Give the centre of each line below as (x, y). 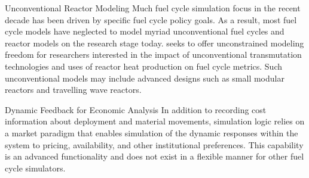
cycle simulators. (35, 168)
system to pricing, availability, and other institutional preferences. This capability (154, 144)
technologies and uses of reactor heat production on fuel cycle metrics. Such (144, 66)
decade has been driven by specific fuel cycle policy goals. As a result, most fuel (151, 19)
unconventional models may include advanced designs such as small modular (145, 78)
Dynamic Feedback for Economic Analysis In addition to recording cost (136, 109)
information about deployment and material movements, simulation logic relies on (155, 121)
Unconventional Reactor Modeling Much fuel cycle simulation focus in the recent (153, 8)
